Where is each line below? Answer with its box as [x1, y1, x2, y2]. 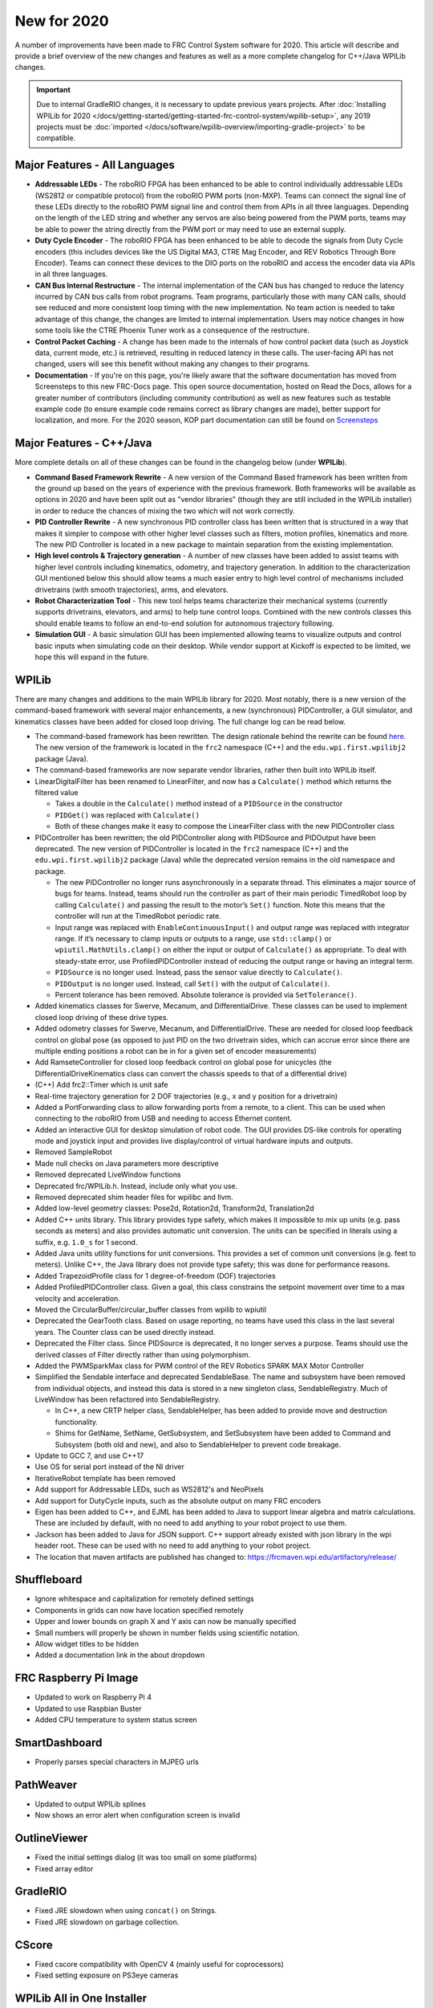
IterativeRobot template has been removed [34, 1473, 176, 1483]
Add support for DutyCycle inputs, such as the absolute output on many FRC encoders [34, 1496, 322, 1505]
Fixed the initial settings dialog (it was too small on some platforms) [34, 1852, 257, 1863]
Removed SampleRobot [34, 1147, 112, 1157]
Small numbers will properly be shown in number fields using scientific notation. [34, 1627, 300, 1638]
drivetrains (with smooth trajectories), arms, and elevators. [34, 585, 229, 594]
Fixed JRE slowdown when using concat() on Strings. [34, 1906, 217, 1916]
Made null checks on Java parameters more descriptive [34, 1158, 220, 1168]
